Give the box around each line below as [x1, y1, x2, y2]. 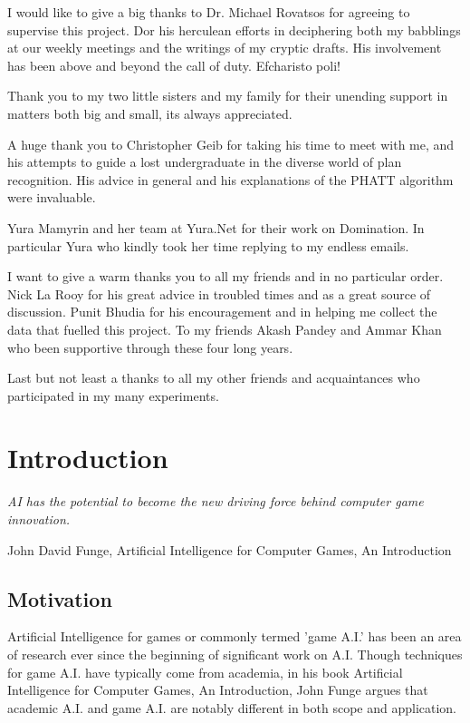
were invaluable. [7, 188, 96, 207]
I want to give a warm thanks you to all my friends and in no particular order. [7, 267, 444, 286]
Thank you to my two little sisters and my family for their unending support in [7, 86, 448, 105]
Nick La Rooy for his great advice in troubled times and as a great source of [7, 284, 431, 303]
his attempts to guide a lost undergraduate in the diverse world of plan [7, 152, 402, 171]
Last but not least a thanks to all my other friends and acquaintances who [7, 368, 420, 387]
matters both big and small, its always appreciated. [7, 103, 293, 122]
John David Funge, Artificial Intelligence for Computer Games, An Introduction [7, 540, 452, 559]
